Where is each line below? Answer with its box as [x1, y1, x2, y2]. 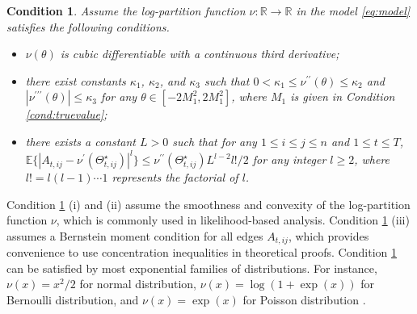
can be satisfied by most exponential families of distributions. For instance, [6, 259, 377, 276]
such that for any [172, 132, 257, 149]
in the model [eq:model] [296, 2, 411, 19]
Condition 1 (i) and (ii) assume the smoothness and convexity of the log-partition [6, 195, 411, 212]
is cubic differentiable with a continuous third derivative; [60, 45, 339, 62]
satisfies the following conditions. [6, 18, 170, 35]
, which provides [288, 227, 369, 244]
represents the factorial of [112, 169, 238, 186]
